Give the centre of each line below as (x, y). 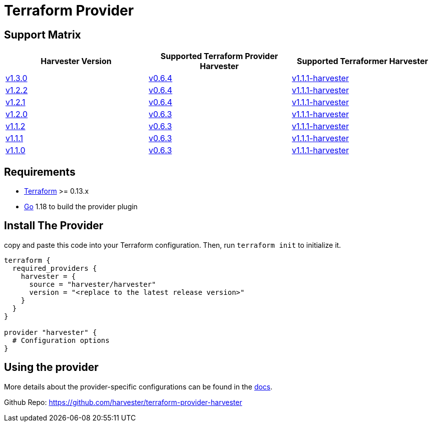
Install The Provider (54, 226)
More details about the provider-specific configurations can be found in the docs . (138, 386)
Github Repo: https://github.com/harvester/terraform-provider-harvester (123, 402)
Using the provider (51, 367)
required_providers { (55, 268)
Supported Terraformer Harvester (362, 61)
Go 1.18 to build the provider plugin (81, 207)
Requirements (40, 172)
